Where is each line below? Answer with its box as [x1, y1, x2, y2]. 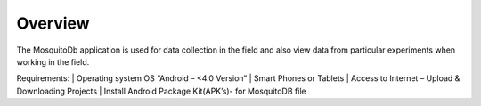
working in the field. [16, 56, 90, 67]
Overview [16, 13, 90, 33]
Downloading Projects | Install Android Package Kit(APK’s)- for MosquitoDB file [16, 86, 306, 96]
